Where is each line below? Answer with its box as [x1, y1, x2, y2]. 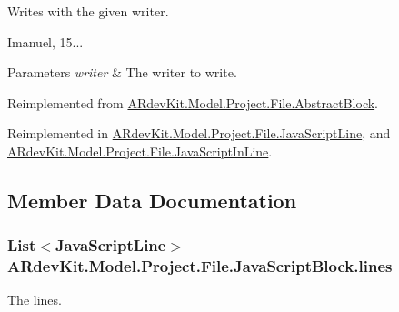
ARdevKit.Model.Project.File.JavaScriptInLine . [7, 141, 273, 160]
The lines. [7, 290, 62, 309]
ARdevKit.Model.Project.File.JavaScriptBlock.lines [7, 255, 393, 277]
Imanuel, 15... [7, 32, 84, 51]
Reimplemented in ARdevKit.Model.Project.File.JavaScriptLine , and [7, 124, 391, 143]
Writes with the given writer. [7, 2, 169, 20]
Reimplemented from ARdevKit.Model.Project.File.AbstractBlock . [7, 93, 379, 112]
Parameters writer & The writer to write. [7, 63, 237, 82]
